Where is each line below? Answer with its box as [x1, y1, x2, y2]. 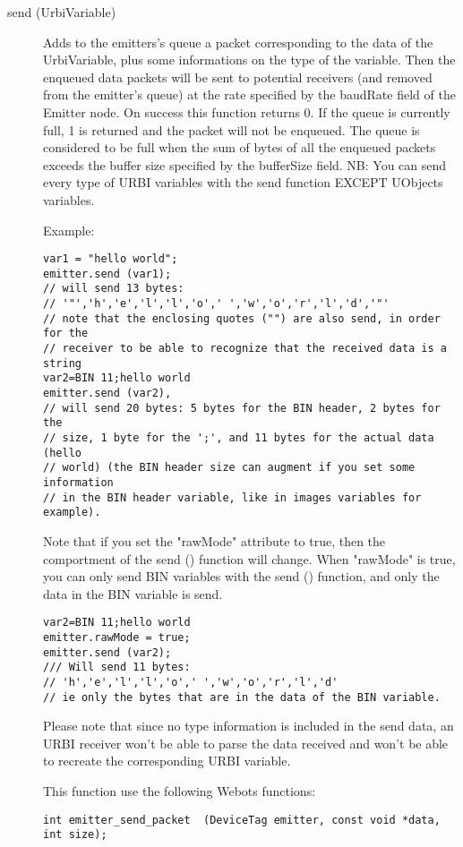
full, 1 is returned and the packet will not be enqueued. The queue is [43, 120, 420, 139]
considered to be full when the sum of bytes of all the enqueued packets [43, 138, 436, 157]
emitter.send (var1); [43, 267, 172, 280]
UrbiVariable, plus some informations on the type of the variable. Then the [43, 50, 456, 69]
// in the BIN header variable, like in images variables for [43, 491, 422, 504]
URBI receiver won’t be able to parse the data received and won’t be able [43, 733, 449, 752]
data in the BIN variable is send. [43, 584, 223, 603]
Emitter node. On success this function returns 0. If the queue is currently [43, 102, 450, 121]
